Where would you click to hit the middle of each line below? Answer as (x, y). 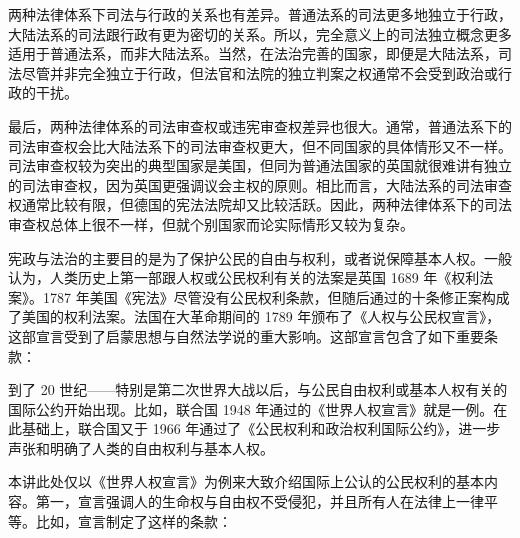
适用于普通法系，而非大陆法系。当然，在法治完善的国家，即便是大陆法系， (253, 53)
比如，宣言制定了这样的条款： (133, 520)
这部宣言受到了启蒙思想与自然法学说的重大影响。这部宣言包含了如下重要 (246, 335)
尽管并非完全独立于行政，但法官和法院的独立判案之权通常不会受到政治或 (259, 72)
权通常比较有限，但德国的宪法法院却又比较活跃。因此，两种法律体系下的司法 (260, 204)
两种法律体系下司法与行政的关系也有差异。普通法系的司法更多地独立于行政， (260, 14)
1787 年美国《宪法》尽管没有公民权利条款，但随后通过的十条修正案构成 (276, 296)
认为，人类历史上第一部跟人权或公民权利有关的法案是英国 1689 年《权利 (244, 277)
